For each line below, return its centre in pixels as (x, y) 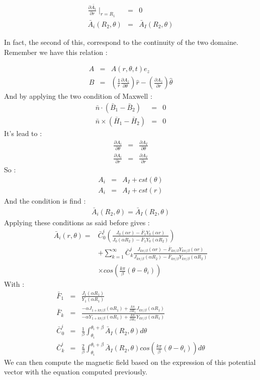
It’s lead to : (23, 133)
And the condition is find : (45, 200)
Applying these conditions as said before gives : (77, 222)
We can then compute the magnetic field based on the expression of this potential (130, 362)
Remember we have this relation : (56, 52)
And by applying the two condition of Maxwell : (78, 96)
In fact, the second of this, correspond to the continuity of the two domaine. (121, 42)
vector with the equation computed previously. (76, 372)
